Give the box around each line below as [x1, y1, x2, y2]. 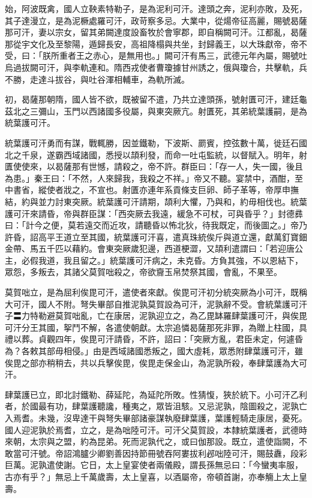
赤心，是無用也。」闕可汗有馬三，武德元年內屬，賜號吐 [92, 49, 307, 62]
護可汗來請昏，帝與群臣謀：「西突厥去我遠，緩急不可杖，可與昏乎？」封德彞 [5, 207, 303, 219]
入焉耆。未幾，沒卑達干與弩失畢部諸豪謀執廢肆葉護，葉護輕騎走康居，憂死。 [5, 412, 307, 424]
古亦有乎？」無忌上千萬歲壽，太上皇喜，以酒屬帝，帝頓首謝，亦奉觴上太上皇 [5, 470, 307, 482]
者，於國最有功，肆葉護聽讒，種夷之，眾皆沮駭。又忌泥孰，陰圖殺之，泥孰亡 [5, 400, 307, 412]
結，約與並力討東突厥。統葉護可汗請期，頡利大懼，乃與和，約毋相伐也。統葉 [5, 195, 307, 207]
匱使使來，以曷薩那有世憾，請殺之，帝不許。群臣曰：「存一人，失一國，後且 [5, 160, 303, 173]
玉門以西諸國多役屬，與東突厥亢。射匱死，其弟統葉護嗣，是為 [63, 104, 307, 117]
